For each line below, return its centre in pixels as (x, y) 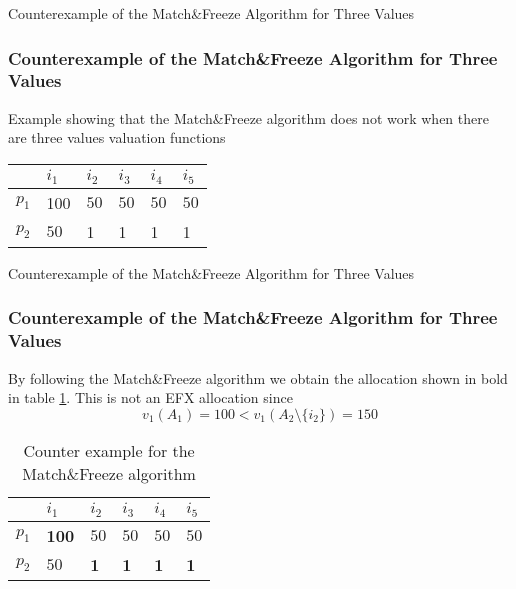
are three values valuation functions (117, 137)
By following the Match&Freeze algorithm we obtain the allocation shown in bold (258, 377)
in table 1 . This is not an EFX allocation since (150, 397)
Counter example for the (109, 450)
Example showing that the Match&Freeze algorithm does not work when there (248, 117)
